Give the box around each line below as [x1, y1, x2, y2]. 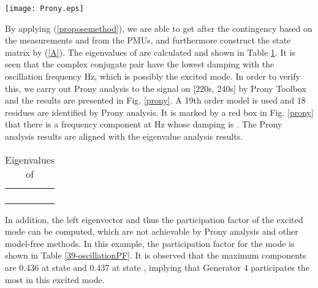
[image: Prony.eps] [5, 4, 84, 13]
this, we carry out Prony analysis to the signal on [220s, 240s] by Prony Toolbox [5, 81, 306, 94]
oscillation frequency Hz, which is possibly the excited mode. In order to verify [5, 70, 300, 83]
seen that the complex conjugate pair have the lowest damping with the [5, 58, 274, 70]
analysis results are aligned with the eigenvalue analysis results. [5, 130, 243, 142]
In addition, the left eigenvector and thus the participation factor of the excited [5, 213, 303, 225]
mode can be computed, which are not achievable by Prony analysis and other [5, 225, 298, 238]
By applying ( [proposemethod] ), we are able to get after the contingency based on [5, 21, 312, 34]
